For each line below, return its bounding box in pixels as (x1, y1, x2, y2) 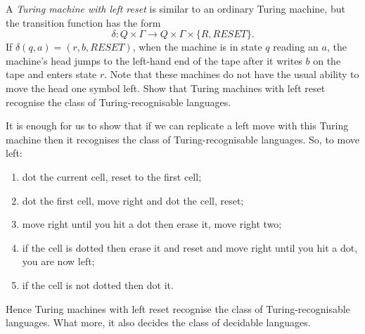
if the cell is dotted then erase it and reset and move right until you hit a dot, (22, 240, 358, 255)
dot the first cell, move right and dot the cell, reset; (22, 193, 244, 207)
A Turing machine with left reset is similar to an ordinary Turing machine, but (6, 1, 345, 15)
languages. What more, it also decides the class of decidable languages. (6, 315, 311, 330)
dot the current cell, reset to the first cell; (22, 169, 202, 184)
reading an (273, 39, 319, 54)
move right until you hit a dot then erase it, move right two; (22, 217, 282, 231)
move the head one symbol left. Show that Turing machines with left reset (6, 80, 326, 95)
